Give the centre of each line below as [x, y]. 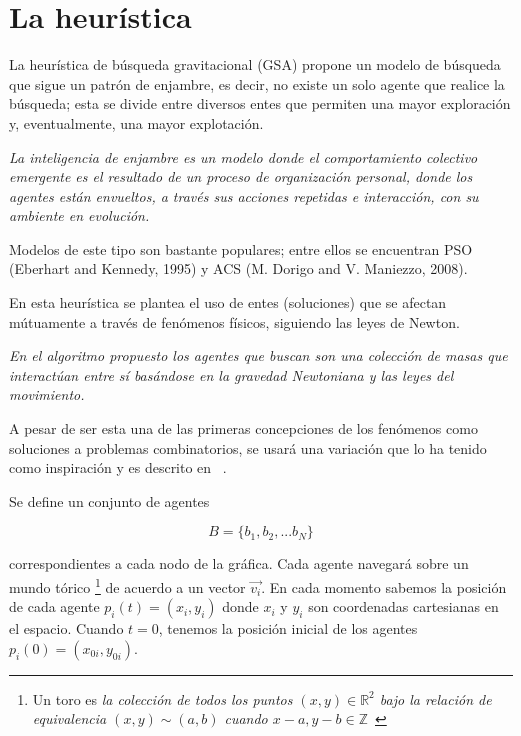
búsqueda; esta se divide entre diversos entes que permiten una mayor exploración [260, 103]
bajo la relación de [435, 698]
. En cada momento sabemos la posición [384, 586]
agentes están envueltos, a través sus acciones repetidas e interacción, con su [244, 195]
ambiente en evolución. [79, 215]
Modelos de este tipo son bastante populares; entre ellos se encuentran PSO [241, 248]
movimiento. [47, 394]
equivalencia [69, 718]
